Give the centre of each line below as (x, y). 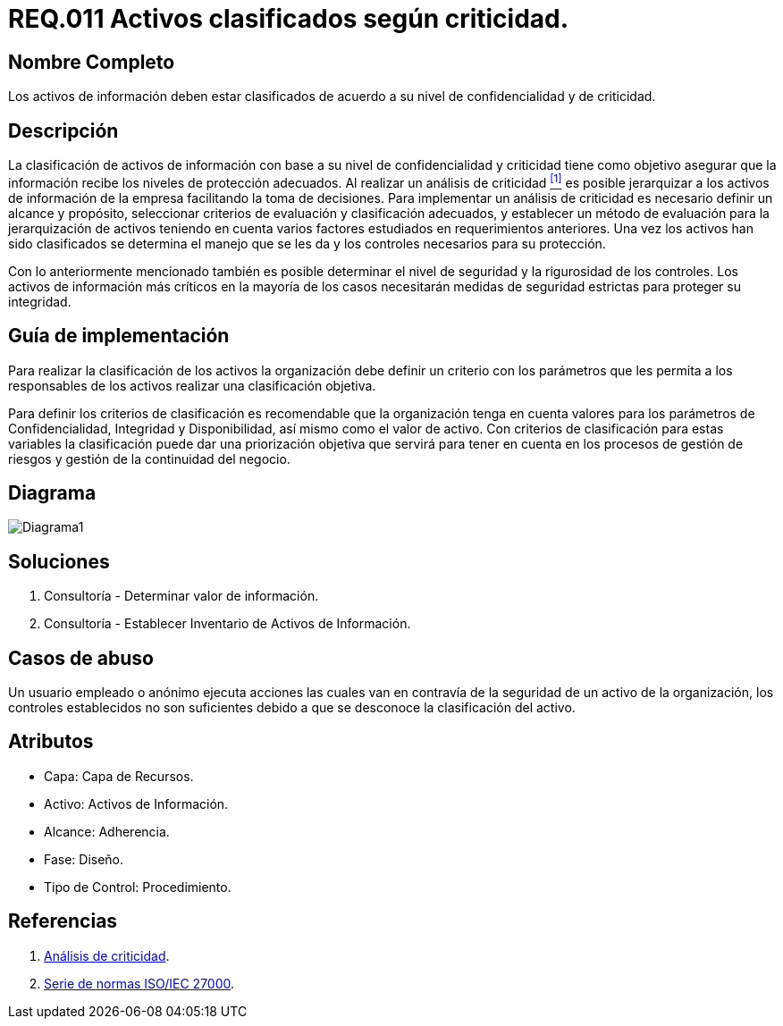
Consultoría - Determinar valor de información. (181, 596)
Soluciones (59, 561)
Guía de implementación (119, 336)
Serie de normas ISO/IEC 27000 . (139, 983)
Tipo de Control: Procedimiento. (138, 887)
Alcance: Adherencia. (107, 831)
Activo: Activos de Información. (136, 803)
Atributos (51, 742)
